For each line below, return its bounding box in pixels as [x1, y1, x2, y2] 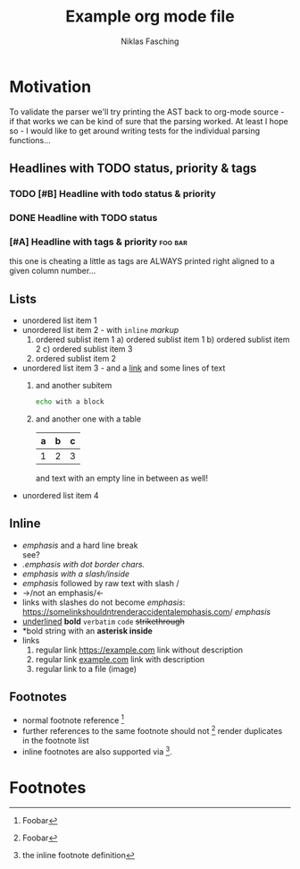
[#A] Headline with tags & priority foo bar [9, 235, 187, 248]
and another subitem [35, 380, 112, 391]
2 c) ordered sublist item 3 [35, 344, 133, 354]
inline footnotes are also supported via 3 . [21, 745, 172, 757]
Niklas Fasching [121, 36, 179, 47]
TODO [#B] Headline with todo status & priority [9, 188, 216, 200]
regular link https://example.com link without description [35, 644, 244, 655]
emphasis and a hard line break [21, 540, 138, 550]
